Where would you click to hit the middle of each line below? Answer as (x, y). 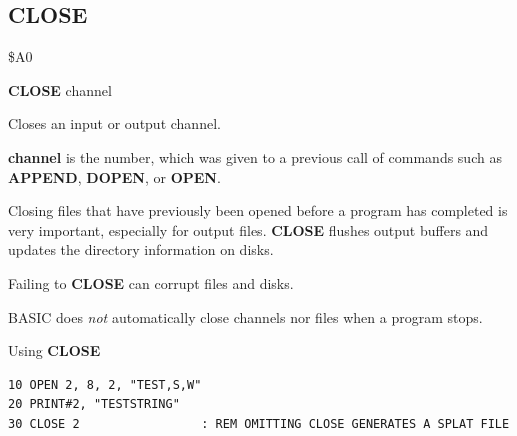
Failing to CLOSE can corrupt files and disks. (151, 282)
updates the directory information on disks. (141, 249)
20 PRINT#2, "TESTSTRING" (94, 404)
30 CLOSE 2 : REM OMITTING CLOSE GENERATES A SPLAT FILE (259, 423)
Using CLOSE (54, 350)
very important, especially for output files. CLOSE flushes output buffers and (248, 229)
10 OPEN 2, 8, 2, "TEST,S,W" (105, 384)
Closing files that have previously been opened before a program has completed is (258, 210)
